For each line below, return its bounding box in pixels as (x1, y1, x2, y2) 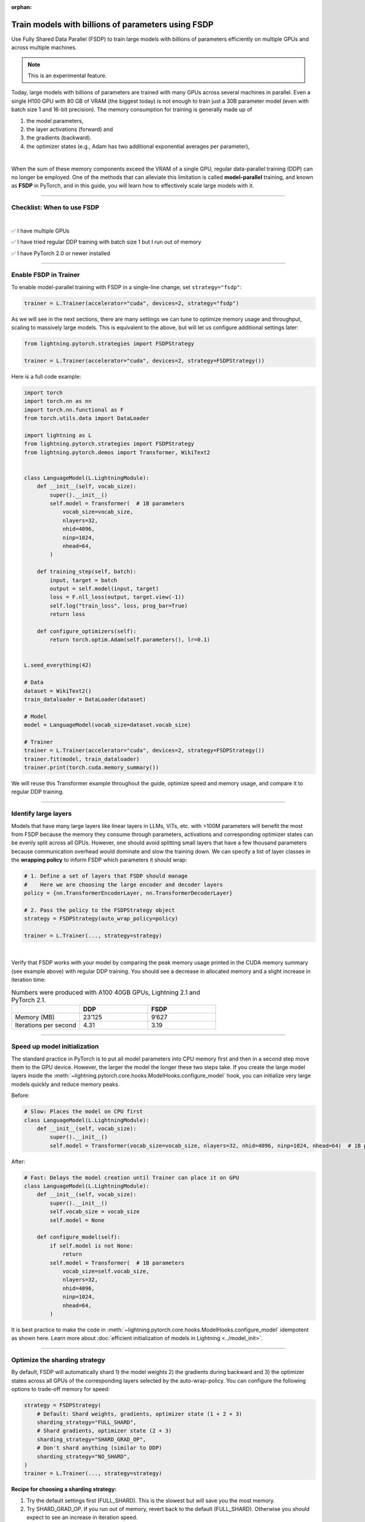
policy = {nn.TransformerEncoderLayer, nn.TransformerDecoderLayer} (24, 889, 233, 896)
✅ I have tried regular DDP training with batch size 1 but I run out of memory (11, 238, 202, 246)
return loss (49, 611, 85, 618)
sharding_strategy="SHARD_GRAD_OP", (36, 1436, 146, 1443)
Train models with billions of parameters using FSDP (11, 19, 214, 30)
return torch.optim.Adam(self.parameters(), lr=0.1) (49, 636, 210, 644)
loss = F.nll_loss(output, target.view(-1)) (49, 594, 185, 601)
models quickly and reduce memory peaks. (11, 1081, 120, 1088)
